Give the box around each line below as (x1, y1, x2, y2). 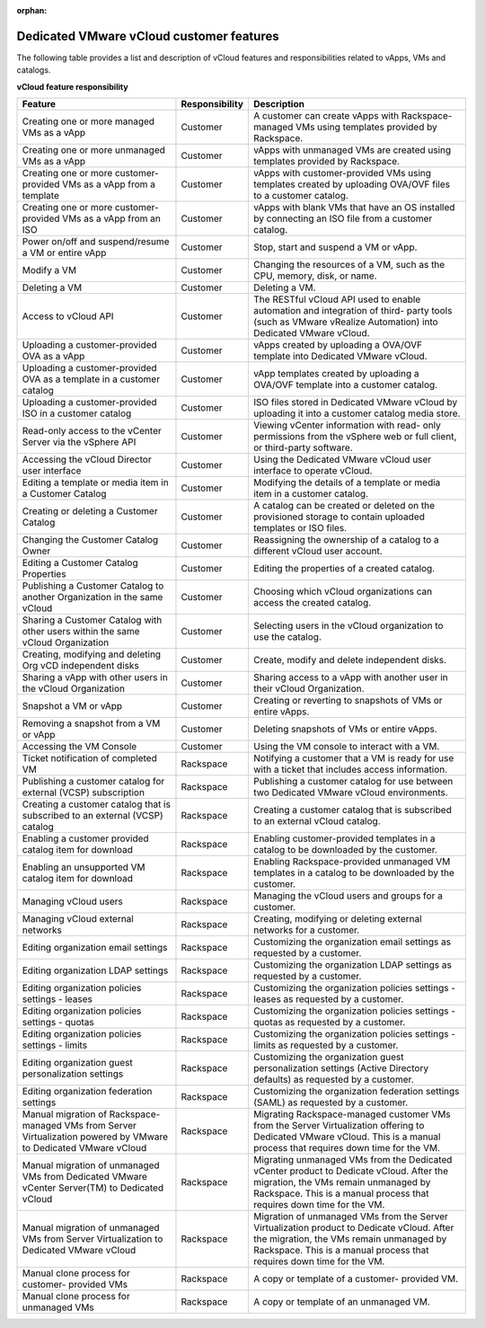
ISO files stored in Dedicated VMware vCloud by (252, 396, 458, 409)
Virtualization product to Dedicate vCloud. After (252, 1222, 454, 1235)
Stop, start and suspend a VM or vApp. (252, 241, 418, 253)
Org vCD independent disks (22, 660, 139, 672)
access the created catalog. (252, 597, 372, 609)
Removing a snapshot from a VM (22, 717, 161, 730)
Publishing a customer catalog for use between (252, 775, 454, 788)
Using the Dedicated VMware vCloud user (252, 454, 432, 466)
